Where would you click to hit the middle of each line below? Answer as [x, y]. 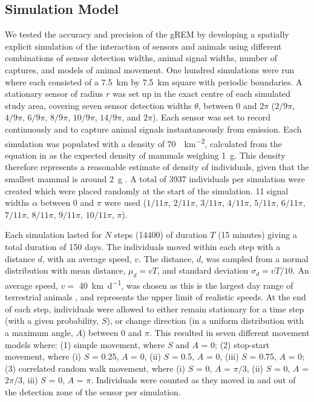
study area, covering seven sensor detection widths [98, 105]
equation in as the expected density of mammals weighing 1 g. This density [145, 155]
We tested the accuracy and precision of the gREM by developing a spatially [147, 34]
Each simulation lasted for [54, 235]
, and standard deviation [203, 270]
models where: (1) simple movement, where [85, 344]
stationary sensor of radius [54, 94]
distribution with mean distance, [65, 270]
